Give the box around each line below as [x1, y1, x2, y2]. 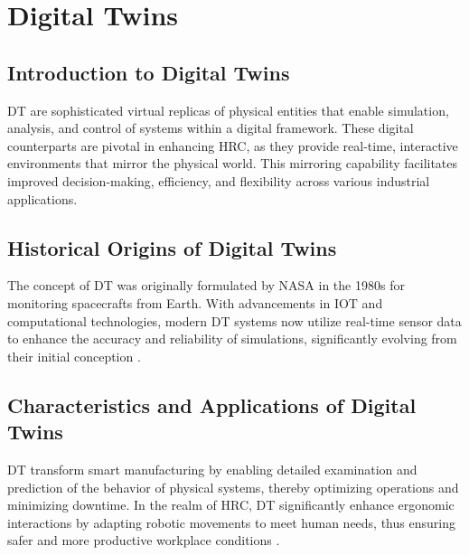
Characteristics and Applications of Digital [7, 390, 417, 419]
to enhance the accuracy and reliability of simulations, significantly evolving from [7, 329, 457, 348]
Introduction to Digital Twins [7, 58, 290, 86]
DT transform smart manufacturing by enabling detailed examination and [7, 459, 417, 478]
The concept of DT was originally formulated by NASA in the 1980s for [7, 276, 405, 295]
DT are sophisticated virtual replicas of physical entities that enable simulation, [7, 100, 449, 119]
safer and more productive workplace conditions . [7, 531, 280, 550]
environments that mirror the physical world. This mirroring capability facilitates [7, 154, 458, 173]
